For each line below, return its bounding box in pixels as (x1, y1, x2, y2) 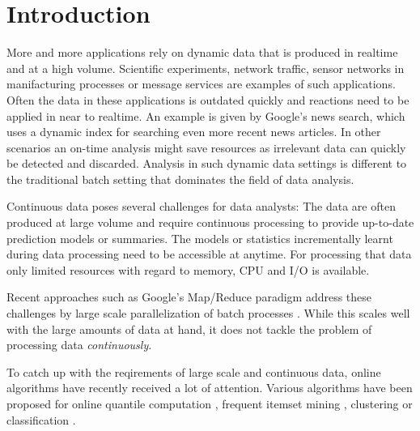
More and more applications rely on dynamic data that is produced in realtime (6, 44, 398, 61)
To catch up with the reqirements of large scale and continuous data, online (6, 363, 381, 380)
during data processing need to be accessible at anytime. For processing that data (6, 245, 412, 262)
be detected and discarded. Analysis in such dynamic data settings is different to (6, 155, 407, 172)
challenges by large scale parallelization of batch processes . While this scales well (6, 305, 410, 322)
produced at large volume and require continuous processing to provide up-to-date (6, 214, 414, 231)
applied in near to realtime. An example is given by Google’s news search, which (6, 107, 405, 124)
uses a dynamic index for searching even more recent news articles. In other (6, 123, 381, 140)
